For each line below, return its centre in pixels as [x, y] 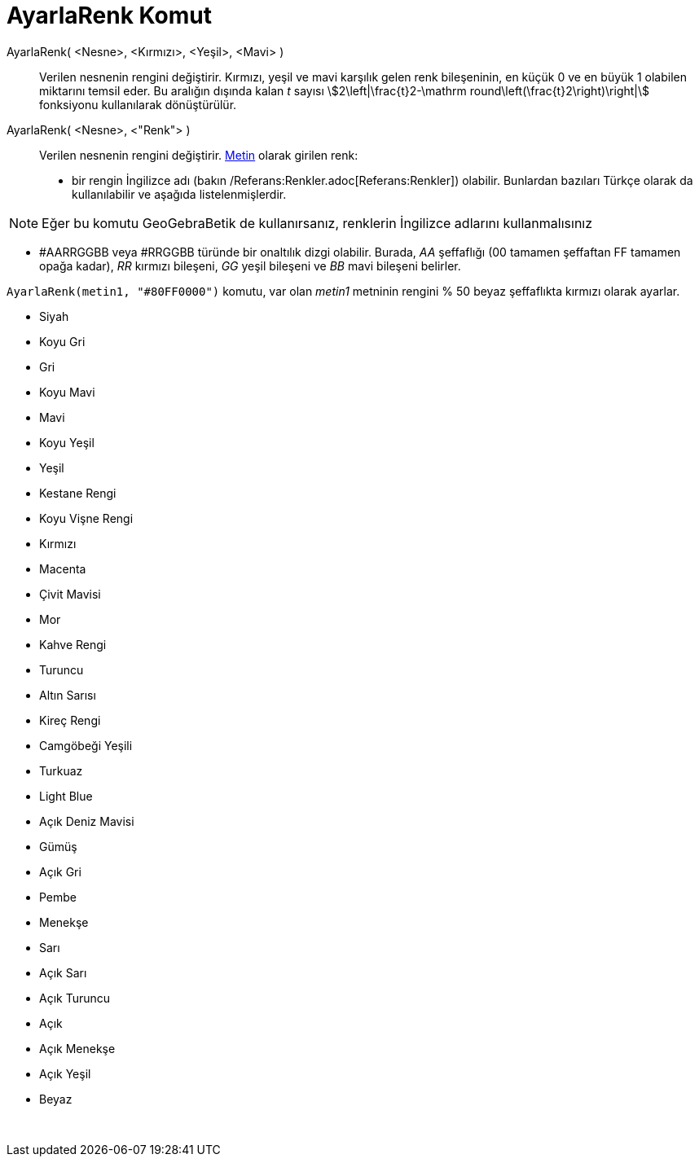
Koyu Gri [62, 341]
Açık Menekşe [77, 1048]
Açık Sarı [63, 972]
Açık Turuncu [75, 998]
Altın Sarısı [68, 695]
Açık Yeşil [65, 1073]
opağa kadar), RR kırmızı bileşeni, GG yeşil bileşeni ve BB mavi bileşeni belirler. [250, 266]
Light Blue [66, 796]
